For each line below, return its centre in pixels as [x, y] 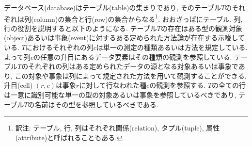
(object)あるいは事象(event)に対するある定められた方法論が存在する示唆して [124, 38]
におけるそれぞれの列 [59, 47]
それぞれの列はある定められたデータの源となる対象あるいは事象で [133, 66]
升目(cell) [18, 85]
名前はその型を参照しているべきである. [96, 104]
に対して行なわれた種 [113, 85]
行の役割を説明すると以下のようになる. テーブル [80, 28]
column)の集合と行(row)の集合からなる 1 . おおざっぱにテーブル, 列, [138, 18]
